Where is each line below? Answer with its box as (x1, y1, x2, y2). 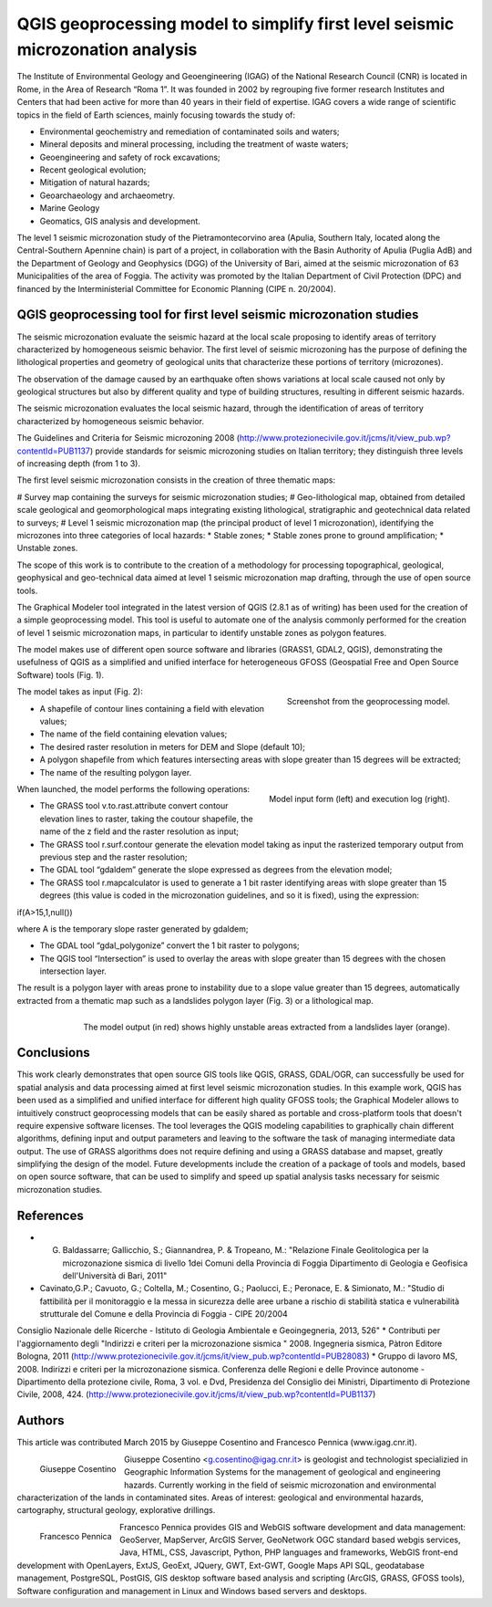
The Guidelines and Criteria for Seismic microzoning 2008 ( (16, 433, 241, 443)
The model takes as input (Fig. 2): (16, 686, 143, 697)
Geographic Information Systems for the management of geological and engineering (124, 1466, 441, 1477)
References (16, 1207, 84, 1223)
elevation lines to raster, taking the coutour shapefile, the (39, 813, 254, 824)
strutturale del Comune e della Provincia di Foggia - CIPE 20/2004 (39, 1309, 289, 1320)
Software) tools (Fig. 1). (16, 669, 105, 680)
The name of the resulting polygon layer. (39, 767, 192, 777)
